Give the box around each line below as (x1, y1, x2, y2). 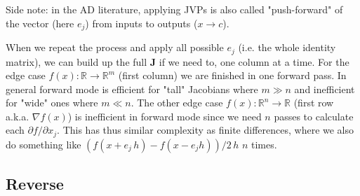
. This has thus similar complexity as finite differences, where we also (57, 122, 354, 137)
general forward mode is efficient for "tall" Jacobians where (6, 81, 258, 96)
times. (251, 136, 277, 151)
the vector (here (6, 15, 74, 30)
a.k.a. (6, 108, 29, 123)
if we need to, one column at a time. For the (159, 54, 349, 69)
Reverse (6, 173, 64, 195)
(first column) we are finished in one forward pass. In (118, 68, 347, 83)
